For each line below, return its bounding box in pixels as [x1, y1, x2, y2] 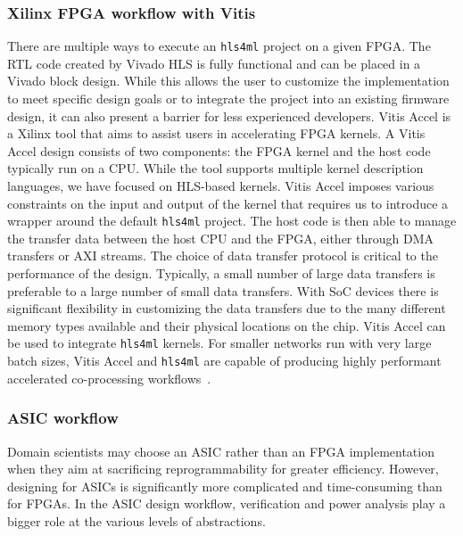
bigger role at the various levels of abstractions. [7, 511, 266, 530]
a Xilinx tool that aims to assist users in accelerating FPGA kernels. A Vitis [7, 124, 426, 143]
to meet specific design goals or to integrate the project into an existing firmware [7, 89, 450, 108]
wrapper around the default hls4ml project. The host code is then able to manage [7, 211, 457, 230]
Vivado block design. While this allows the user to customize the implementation [7, 71, 450, 90]
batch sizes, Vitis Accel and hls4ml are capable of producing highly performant [7, 351, 442, 370]
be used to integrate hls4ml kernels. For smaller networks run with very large [7, 334, 432, 352]
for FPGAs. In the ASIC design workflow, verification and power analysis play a [7, 494, 446, 513]
